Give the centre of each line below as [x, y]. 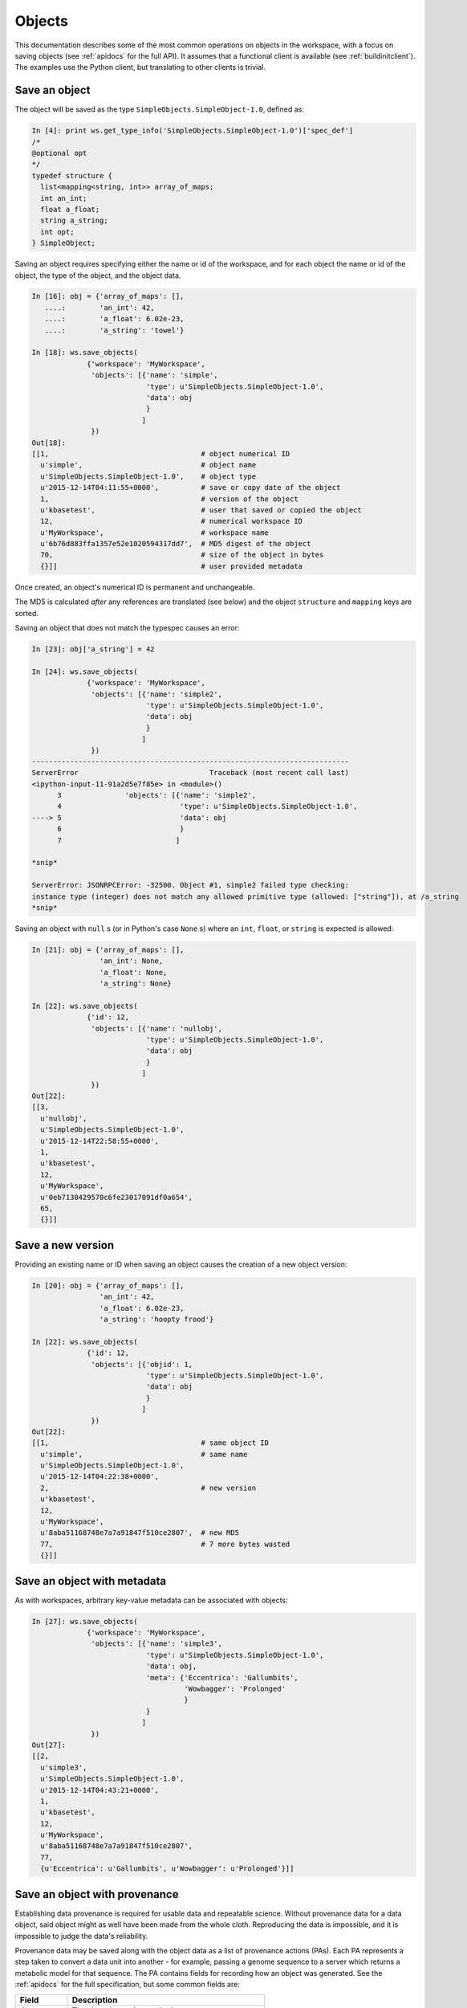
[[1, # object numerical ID [161, 453]
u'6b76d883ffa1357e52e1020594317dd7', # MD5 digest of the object [176, 544]
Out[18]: [49, 443]
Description [95, 2000]
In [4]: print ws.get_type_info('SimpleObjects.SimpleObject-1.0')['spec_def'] [193, 131]
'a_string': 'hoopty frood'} [156, 1319]
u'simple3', [64, 1767]
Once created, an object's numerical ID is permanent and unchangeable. [135, 587]
